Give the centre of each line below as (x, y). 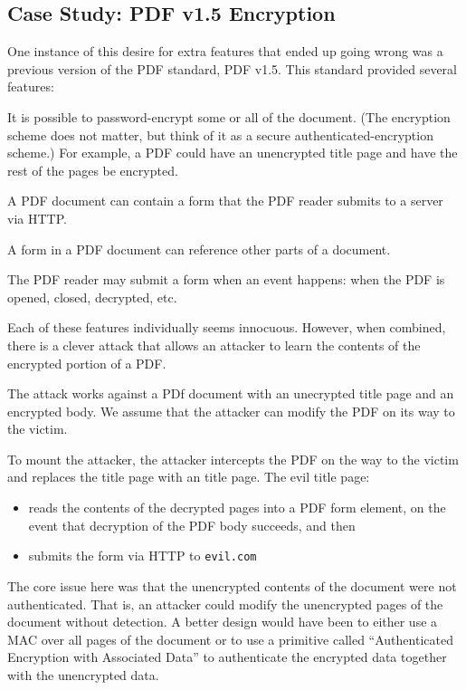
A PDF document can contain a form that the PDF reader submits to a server (225, 201)
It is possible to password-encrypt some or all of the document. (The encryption (229, 116)
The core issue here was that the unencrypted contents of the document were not (232, 585)
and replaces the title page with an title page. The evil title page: (189, 477)
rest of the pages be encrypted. (93, 170)
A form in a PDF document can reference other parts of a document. (199, 249)
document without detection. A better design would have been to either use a (223, 622)
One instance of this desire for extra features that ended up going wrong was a (225, 51)
